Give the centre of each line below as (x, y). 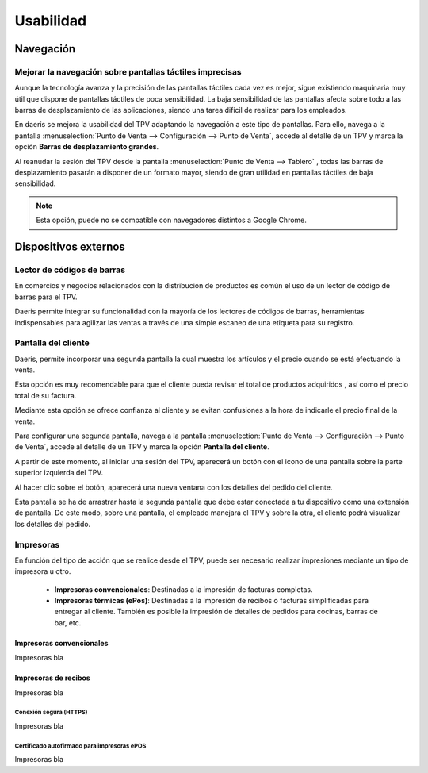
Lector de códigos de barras (70, 270)
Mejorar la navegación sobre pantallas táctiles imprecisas (128, 71)
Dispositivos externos (70, 247)
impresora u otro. (43, 571)
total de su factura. (46, 395)
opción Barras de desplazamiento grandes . (87, 147)
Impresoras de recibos (52, 678)
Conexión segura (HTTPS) (51, 713)
